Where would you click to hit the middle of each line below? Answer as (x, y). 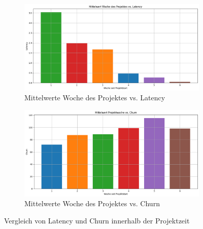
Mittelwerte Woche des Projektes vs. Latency (95, 98)
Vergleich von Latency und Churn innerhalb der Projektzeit (97, 220)
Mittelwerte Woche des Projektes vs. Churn (92, 203)
